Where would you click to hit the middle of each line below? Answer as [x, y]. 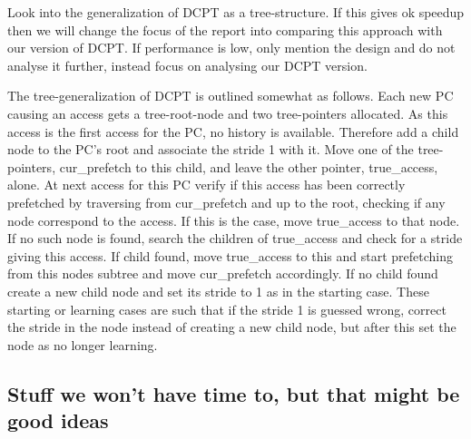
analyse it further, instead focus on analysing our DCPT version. [187, 65]
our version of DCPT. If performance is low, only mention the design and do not [231, 48]
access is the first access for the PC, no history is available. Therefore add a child [233, 131]
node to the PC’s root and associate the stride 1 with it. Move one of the [211, 149]
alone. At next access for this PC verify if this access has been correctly [206, 185]
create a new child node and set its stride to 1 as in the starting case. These [218, 291]
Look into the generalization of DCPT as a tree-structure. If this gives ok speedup [236, 12]
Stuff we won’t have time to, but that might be [234, 393]
